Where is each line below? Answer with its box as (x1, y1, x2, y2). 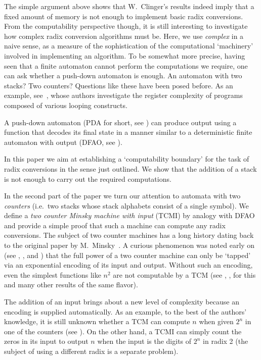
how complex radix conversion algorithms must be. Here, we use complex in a (4, 30, 244, 41)
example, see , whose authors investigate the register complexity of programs (4, 90, 243, 100)
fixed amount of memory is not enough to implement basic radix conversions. (4, 11, 243, 21)
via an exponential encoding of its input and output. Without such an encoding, (4, 260, 253, 270)
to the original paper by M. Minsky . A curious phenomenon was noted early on (4, 240, 255, 250)
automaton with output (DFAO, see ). (4, 136, 122, 147)
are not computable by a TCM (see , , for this (113, 269, 256, 280)
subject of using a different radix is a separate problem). (4, 346, 179, 356)
